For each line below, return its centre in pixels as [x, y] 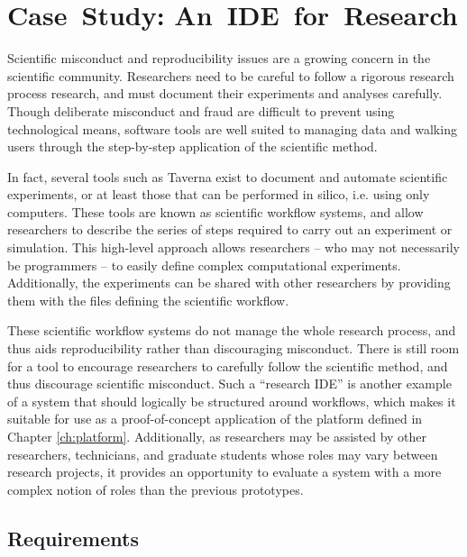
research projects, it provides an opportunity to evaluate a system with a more [224, 472]
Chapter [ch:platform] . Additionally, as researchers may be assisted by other [217, 436]
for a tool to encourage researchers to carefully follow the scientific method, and [228, 365]
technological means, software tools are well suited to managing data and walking [232, 128]
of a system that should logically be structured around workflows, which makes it [232, 401]
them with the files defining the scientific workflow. [148, 300]
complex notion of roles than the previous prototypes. [156, 489]
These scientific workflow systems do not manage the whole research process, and [232, 330]
